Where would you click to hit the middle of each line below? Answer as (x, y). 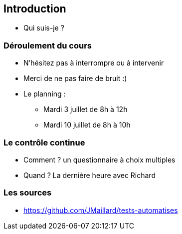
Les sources (28, 193)
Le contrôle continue (44, 142)
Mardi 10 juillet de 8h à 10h (87, 125)
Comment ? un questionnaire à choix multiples (99, 159)
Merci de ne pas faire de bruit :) (75, 78)
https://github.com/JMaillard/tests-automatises (101, 210)
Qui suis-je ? (44, 28)
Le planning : (45, 94)
